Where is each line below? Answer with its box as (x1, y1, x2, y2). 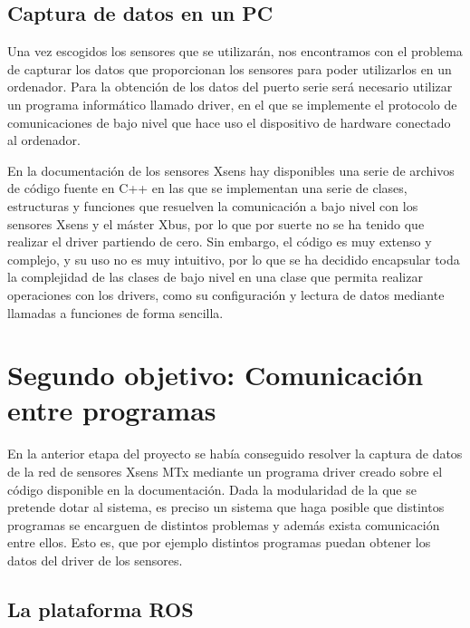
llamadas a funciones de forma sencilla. (7, 303, 224, 322)
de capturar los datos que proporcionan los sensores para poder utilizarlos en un (7, 59, 452, 78)
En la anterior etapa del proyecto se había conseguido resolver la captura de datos (7, 444, 463, 463)
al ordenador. (7, 130, 81, 150)
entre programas (7, 391, 216, 429)
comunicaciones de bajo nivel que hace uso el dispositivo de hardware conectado (7, 112, 451, 131)
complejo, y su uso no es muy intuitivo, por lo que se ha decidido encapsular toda (7, 249, 460, 268)
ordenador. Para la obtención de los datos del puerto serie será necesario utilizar (7, 77, 453, 96)
